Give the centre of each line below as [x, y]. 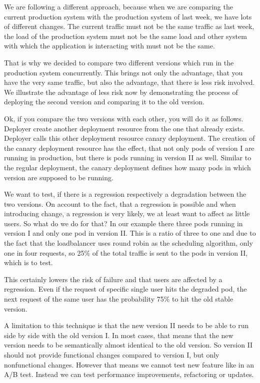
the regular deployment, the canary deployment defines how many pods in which [127, 167]
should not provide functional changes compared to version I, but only [112, 355]
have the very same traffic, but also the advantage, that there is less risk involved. [129, 82]
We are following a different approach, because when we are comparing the [118, 6]
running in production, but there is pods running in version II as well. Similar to [128, 158]
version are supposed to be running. [59, 177]
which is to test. [28, 262]
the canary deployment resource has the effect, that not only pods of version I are [129, 148]
